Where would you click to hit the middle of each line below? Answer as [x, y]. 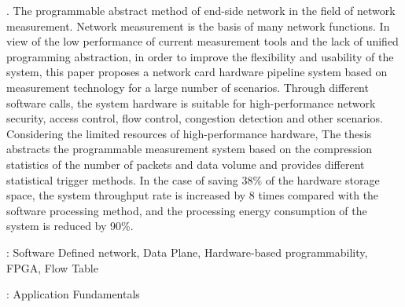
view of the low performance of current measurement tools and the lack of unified [202, 41]
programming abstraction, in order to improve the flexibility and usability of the [200, 56]
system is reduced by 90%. [70, 226]
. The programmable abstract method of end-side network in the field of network [201, 10]
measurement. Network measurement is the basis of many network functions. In [198, 26]
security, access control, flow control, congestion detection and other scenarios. [195, 118]
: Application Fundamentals [73, 294]
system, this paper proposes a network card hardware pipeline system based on [197, 72]
